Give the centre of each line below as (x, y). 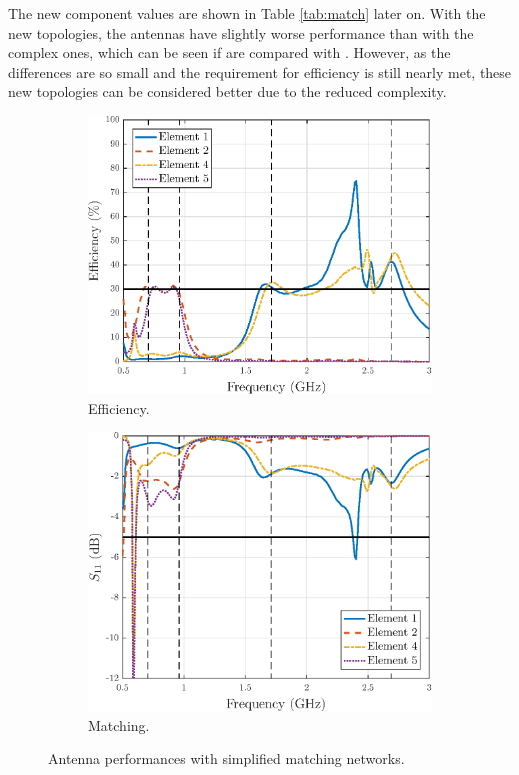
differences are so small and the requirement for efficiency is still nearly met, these (260, 71)
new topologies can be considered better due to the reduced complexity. (227, 91)
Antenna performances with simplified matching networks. (226, 758)
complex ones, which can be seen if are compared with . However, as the (229, 52)
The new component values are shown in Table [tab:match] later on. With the (247, 13)
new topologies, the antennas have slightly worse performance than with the (241, 32)
